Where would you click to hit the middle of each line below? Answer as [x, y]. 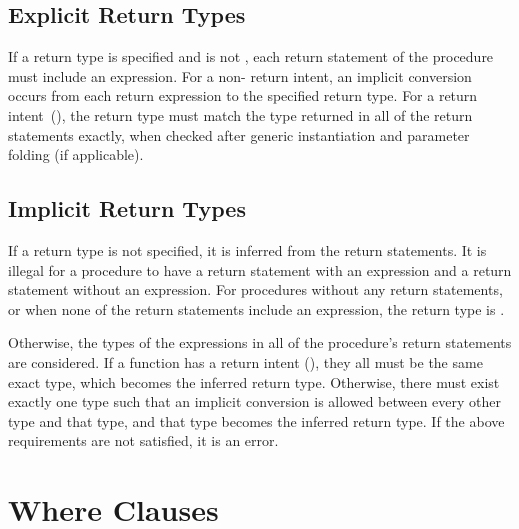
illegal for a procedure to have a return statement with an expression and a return [260, 269]
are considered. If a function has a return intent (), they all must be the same [245, 361]
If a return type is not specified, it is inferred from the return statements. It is [247, 249]
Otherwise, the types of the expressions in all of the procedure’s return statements [260, 342]
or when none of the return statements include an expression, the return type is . [256, 308]
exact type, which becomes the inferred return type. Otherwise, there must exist [254, 381]
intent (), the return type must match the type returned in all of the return [240, 114]
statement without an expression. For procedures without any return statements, [255, 289]
